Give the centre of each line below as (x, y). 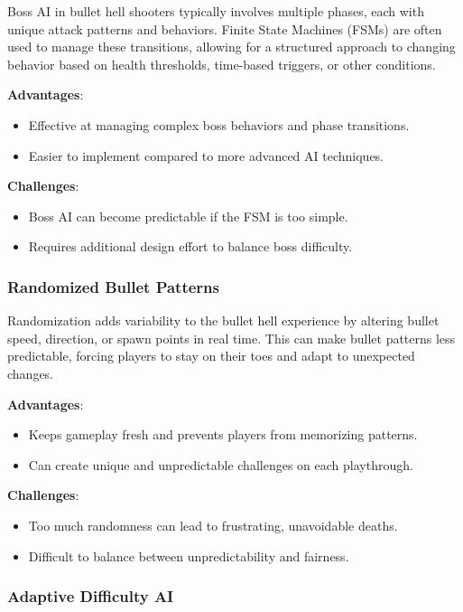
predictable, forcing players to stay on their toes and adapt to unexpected (211, 356)
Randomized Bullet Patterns (114, 286)
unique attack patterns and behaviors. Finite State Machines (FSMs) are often (225, 28)
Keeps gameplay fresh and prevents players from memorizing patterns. (223, 434)
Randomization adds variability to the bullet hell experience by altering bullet (223, 320)
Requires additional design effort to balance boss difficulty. (190, 246)
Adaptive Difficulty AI (91, 596)
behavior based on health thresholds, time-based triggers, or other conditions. (222, 64)
